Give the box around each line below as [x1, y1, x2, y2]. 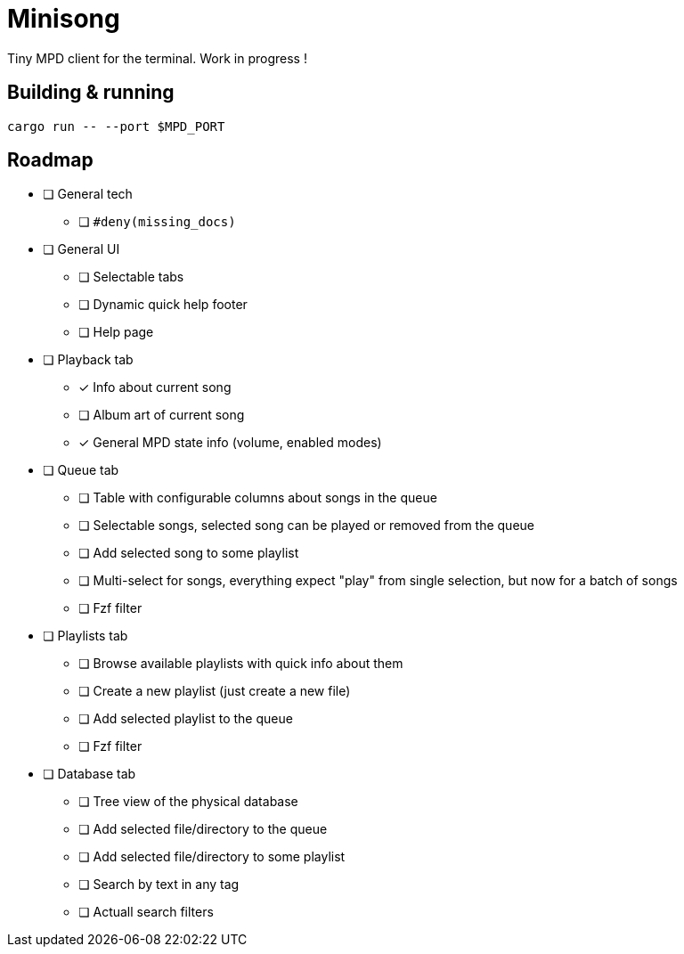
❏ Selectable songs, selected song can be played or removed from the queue [78, 518, 534, 534]
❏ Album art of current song [78, 407, 245, 423]
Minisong [7, 4, 120, 34]
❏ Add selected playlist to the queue [78, 711, 293, 727]
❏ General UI [43, 241, 120, 257]
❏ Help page [78, 324, 154, 340]
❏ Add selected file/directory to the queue [78, 821, 328, 837]
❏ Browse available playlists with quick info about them [78, 656, 403, 672]
